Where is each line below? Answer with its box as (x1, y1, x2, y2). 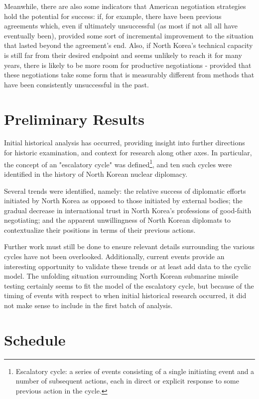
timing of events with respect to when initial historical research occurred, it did (4, 290, 247, 301)
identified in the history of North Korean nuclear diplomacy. (4, 168, 188, 179)
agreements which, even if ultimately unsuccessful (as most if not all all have (4, 20, 238, 31)
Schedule (4, 329, 66, 350)
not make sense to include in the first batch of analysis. (4, 300, 173, 311)
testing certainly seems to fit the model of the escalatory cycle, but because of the (4, 280, 254, 291)
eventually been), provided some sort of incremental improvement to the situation (4, 30, 254, 40)
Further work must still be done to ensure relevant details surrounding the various (4, 241, 255, 252)
